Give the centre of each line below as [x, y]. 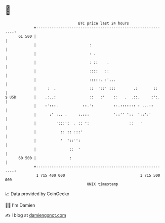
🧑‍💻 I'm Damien [20, 205]
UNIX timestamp [103, 184]
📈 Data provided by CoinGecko [37, 194]
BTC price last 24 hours [104, 23]
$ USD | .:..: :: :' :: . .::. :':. [83, 97]
